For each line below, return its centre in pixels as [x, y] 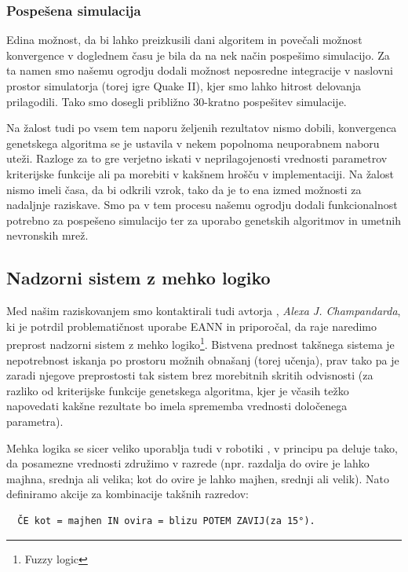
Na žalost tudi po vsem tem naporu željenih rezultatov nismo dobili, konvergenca [202, 128]
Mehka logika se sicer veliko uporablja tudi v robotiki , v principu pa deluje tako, [202, 447]
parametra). [35, 421]
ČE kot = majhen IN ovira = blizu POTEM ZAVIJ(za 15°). [166, 521]
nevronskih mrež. [47, 235]
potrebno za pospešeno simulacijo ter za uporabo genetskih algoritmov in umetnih [204, 220]
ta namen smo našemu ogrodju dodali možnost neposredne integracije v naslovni [200, 70]
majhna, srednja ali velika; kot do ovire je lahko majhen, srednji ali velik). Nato [198, 478]
